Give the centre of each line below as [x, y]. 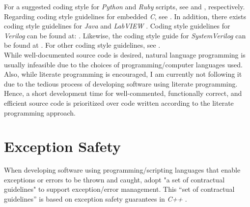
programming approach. [40, 112]
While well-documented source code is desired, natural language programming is [125, 54]
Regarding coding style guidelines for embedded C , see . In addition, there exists [125, 16]
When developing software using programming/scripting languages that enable [122, 170]
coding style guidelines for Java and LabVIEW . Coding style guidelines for [117, 26]
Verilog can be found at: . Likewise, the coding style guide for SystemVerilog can [125, 35]
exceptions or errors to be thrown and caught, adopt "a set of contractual [114, 179]
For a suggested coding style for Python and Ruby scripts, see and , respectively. [125, 6]
